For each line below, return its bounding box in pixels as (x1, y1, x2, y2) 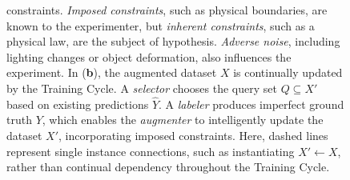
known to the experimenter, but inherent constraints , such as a (6, 17, 315, 34)
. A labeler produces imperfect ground (159, 95, 344, 112)
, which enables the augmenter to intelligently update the (42, 111, 324, 128)
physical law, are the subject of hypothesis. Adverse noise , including (6, 33, 340, 50)
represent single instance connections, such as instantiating (6, 142, 295, 159)
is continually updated (233, 64, 343, 81)
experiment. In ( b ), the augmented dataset (6, 64, 217, 81)
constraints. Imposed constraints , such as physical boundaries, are (6, 2, 328, 18)
